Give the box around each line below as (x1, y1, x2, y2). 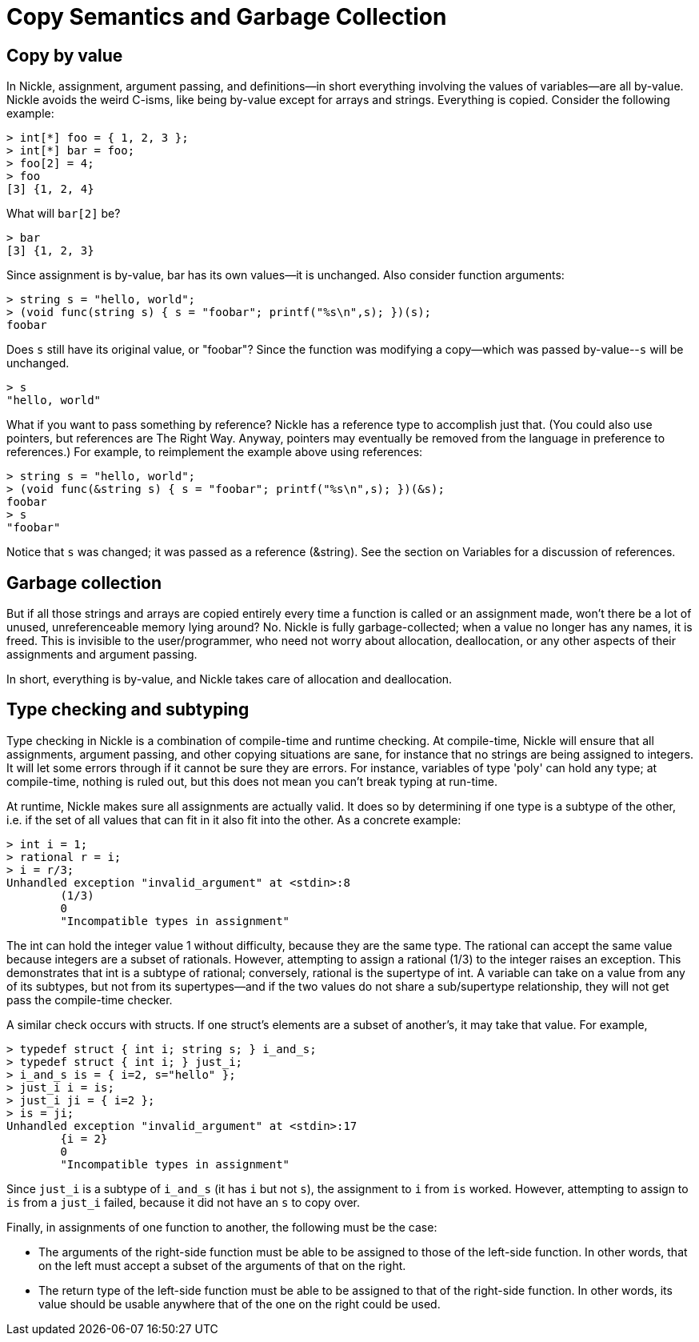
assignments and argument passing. (6, 647, 198, 662)
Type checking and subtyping (6, 699, 250, 720)
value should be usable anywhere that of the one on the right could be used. (38, 1296, 441, 1311)
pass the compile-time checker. (6, 992, 173, 1007)
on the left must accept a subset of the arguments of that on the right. (38, 1258, 406, 1272)
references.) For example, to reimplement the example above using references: (6, 445, 423, 459)
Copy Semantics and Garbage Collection (6, 3, 447, 30)
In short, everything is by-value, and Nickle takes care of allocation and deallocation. (6, 672, 453, 687)
